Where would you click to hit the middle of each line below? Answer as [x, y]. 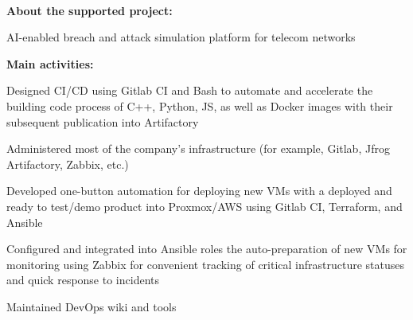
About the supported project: [90, 10]
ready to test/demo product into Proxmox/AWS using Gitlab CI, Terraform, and [205, 206]
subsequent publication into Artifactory [103, 121]
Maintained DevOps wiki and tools [92, 306]
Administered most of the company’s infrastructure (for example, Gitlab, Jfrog [198, 148]
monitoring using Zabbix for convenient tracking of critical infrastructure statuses [206, 264]
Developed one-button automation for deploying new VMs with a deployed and [199, 191]
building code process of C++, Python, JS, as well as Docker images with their [200, 105]
